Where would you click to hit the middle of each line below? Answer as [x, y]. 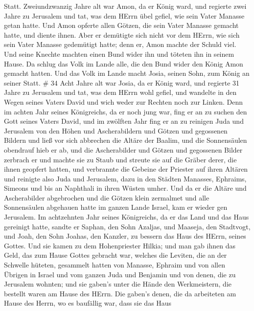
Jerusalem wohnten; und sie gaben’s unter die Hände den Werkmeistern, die [118, 284]
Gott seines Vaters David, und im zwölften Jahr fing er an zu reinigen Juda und [124, 121]
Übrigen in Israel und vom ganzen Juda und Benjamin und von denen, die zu [120, 274]
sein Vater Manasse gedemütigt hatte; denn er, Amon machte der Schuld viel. [120, 44]
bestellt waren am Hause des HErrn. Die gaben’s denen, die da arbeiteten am [120, 293]
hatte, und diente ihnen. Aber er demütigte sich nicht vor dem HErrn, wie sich [122, 34]
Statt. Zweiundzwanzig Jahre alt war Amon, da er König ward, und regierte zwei [125, 6]
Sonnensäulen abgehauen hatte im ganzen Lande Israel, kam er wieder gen [116, 207]
